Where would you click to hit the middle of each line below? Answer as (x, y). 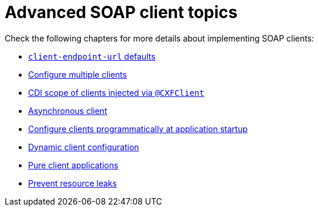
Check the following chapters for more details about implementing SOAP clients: (160, 38)
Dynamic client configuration (84, 147)
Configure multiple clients (78, 74)
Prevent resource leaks (73, 183)
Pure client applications (73, 165)
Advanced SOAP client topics (121, 12)
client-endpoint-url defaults (92, 56)
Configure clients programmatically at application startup (138, 129)
